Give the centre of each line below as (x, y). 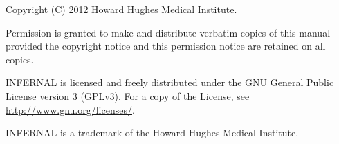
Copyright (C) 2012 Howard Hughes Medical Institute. (121, 9)
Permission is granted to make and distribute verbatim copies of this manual (168, 32)
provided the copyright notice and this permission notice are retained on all (166, 46)
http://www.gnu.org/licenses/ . (70, 109)
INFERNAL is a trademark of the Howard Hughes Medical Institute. (152, 133)
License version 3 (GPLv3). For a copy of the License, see (128, 95)
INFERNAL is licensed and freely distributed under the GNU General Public (170, 82)
